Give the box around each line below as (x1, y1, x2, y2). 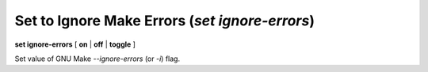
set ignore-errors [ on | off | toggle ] (14, 40, 136, 49)
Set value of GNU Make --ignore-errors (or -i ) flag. (14, 54, 181, 63)
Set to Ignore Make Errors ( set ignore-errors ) (14, 12, 315, 29)
